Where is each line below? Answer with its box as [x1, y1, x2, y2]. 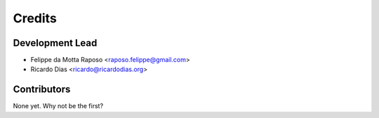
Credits [13, 10, 58, 26]
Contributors [13, 84, 71, 96]
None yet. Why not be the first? [13, 102, 104, 110]
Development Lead [13, 37, 98, 49]
